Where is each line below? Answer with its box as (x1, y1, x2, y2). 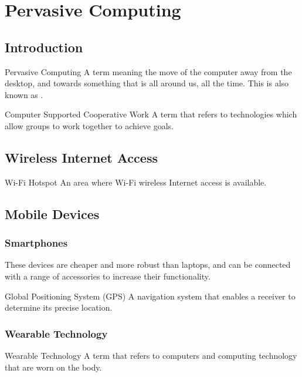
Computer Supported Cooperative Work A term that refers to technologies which (5, 108, 297, 120)
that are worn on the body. (5, 361, 102, 373)
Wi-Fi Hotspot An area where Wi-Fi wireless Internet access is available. (5, 176, 267, 188)
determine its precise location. (5, 301, 113, 314)
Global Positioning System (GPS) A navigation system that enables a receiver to (5, 290, 296, 302)
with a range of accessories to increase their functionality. (5, 270, 211, 282)
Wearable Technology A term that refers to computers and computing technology (5, 349, 297, 361)
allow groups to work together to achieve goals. (5, 119, 174, 132)
